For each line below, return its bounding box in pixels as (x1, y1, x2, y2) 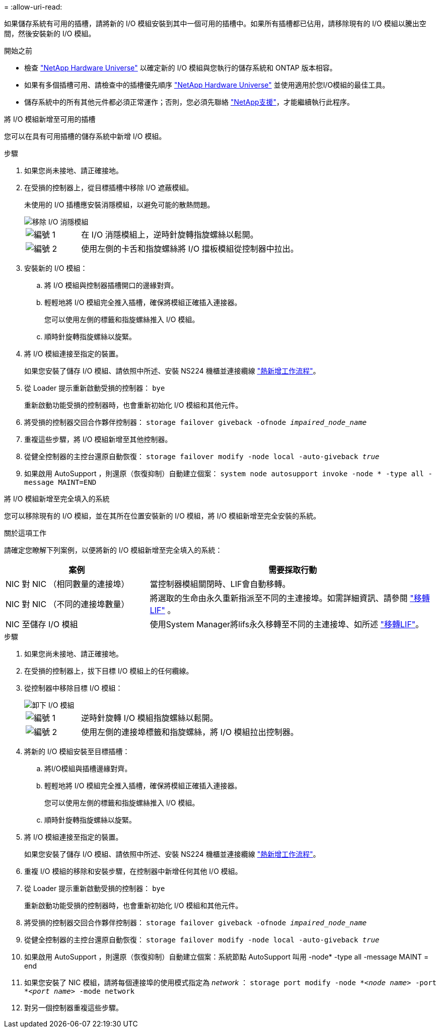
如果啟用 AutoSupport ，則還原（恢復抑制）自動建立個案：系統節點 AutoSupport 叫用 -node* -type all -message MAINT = (24, 952, 429, 961)
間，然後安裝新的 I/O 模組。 (4, 29, 96, 38)
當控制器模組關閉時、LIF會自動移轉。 (150, 579, 290, 589)
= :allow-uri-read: (4, 3, 62, 11)
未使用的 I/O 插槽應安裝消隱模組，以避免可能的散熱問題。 (24, 200, 214, 209)
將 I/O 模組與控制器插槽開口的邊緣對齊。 (44, 281, 178, 289)
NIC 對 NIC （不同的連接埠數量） (6, 599, 129, 609)
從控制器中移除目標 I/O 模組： (24, 684, 123, 692)
